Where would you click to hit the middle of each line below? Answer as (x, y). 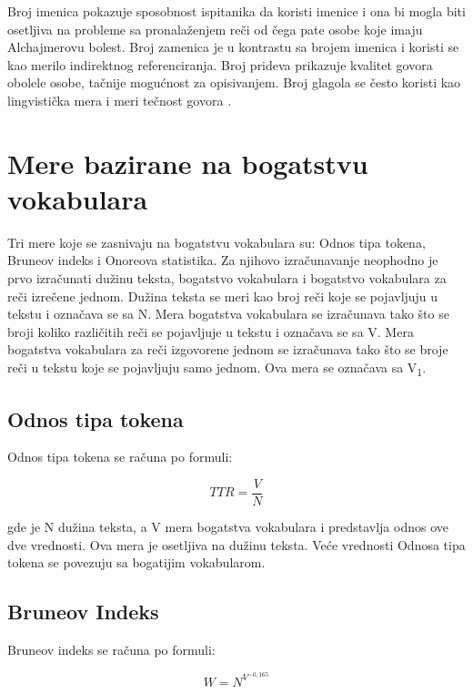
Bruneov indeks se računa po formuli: (111, 649)
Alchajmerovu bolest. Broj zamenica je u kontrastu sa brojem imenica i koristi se (233, 47)
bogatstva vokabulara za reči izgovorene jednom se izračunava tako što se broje (228, 349)
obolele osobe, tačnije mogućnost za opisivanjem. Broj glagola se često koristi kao (234, 82)
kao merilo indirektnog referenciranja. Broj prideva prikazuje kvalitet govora (220, 64)
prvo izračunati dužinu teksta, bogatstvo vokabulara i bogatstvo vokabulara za (227, 278)
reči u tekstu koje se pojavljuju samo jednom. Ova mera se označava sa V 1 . (217, 368)
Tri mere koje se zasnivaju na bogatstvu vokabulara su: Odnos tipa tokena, (216, 242)
